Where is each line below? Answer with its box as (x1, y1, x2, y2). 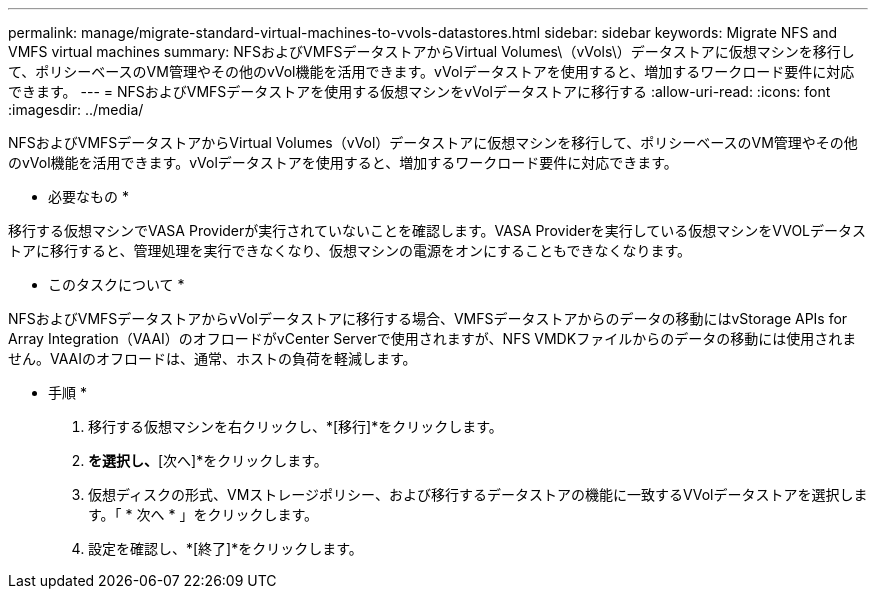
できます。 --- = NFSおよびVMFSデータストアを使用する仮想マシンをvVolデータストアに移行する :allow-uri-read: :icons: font (8, 83, 831, 100)
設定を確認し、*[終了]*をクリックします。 (88, 540, 363, 557)
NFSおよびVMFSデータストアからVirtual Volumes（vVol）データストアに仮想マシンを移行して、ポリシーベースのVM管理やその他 (8, 134, 858, 151)
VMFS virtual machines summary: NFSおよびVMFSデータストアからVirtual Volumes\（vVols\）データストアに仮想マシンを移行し (8, 43, 855, 60)
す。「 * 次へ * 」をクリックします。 (88, 506, 318, 523)
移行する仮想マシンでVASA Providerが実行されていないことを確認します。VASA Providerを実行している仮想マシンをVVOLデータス (8, 222, 867, 239)
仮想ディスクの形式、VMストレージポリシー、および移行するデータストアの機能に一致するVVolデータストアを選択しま (88, 486, 868, 503)
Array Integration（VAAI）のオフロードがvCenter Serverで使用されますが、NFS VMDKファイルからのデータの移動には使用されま (8, 330, 857, 347)
